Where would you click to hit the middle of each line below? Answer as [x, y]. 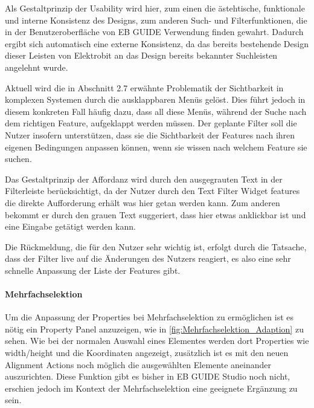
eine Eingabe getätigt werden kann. [70, 226]
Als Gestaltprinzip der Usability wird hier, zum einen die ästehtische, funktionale [155, 8]
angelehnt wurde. [37, 67]
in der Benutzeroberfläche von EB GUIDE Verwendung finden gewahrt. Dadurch [154, 32]
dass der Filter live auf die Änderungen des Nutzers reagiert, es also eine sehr [148, 258]
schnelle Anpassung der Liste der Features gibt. [93, 270]
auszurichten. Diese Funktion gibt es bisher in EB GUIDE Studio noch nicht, [148, 376]
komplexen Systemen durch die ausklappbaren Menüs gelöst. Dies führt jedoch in [155, 99]
